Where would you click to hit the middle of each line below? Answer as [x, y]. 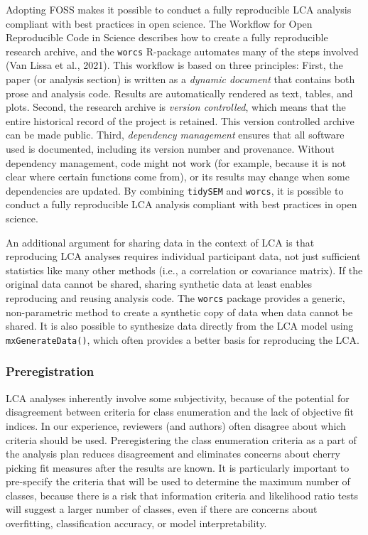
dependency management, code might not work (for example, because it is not [176, 162]
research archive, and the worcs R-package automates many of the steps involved [182, 51]
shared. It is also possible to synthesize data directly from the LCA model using [180, 326]
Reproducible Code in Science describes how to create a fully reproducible [167, 37]
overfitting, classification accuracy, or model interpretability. [136, 523]
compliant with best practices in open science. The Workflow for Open [159, 23]
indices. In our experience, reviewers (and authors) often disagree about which [176, 425]
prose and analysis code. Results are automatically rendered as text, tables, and [179, 93]
